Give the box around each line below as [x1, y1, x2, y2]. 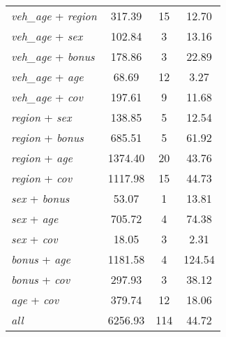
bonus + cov [11, 271, 70, 287]
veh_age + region [11, 8, 97, 24]
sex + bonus [11, 190, 70, 206]
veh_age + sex [11, 28, 83, 44]
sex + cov [11, 231, 58, 247]
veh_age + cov [11, 89, 83, 105]
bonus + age [11, 251, 70, 267]
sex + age [11, 210, 59, 227]
